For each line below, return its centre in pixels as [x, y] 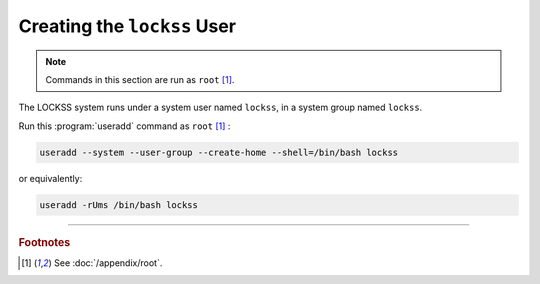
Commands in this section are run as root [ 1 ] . [140, 79]
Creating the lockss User [127, 26]
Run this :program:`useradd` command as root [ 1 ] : [124, 126]
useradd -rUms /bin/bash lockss [119, 204]
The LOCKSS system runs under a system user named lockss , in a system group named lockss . [220, 107]
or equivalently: [50, 178]
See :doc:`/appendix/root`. [108, 262]
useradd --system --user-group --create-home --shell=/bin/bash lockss [219, 152]
